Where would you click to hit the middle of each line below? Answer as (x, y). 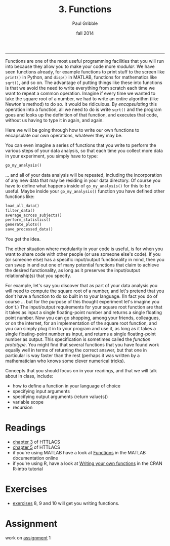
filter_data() (20, 210)
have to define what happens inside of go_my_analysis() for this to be (78, 185)
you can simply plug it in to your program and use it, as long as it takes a (81, 329)
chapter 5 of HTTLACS (36, 447)
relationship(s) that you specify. (38, 276)
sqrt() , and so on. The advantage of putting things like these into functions (84, 83)
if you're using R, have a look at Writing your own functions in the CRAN (88, 463)
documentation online (35, 458)
